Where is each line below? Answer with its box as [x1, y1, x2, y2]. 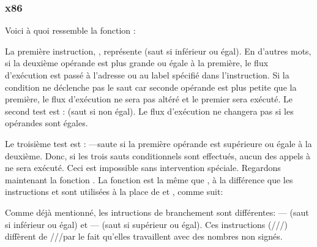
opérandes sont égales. [5, 116, 88, 129]
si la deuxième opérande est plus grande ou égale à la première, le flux [5, 56, 269, 69]
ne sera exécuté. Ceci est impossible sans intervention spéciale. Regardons [5, 161, 281, 174]
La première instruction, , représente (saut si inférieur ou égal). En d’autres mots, [5, 44, 311, 57]
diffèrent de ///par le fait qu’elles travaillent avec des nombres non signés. [5, 230, 283, 243]
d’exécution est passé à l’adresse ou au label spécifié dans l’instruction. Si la [5, 69, 289, 81]
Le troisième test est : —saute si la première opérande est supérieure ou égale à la [5, 137, 312, 150]
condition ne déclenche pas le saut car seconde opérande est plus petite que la [5, 80, 297, 93]
